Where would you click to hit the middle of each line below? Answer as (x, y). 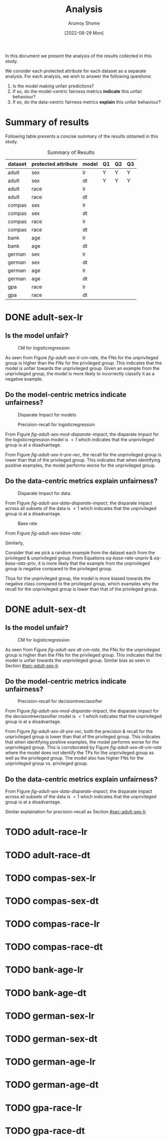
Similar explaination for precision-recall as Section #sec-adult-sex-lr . (76, 812)
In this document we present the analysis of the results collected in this (78, 56)
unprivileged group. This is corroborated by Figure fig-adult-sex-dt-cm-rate (83, 748)
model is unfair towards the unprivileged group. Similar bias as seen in (77, 660)
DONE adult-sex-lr (44, 317)
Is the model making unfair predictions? (53, 86)
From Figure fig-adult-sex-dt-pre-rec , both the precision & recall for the (79, 732)
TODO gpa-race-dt (45, 1131)
